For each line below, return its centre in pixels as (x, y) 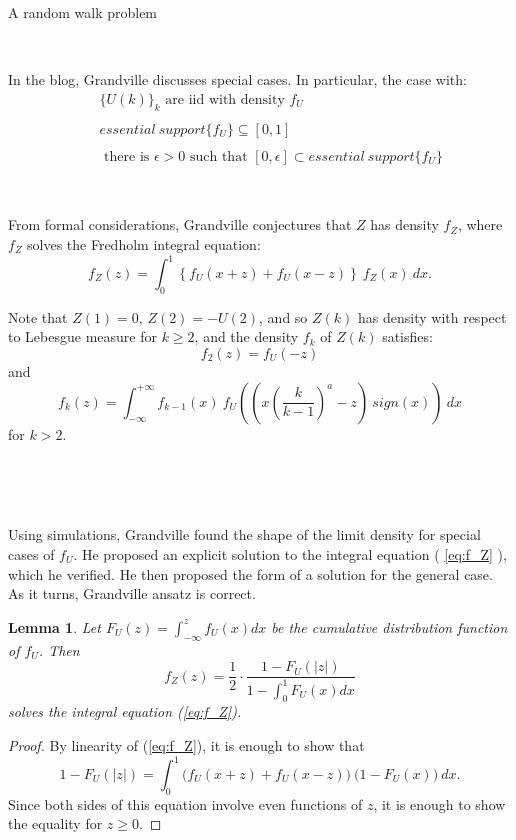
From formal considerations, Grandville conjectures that (180, 224)
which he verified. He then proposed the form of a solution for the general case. (250, 573)
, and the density (246, 336)
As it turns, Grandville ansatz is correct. (132, 593)
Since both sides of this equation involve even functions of (185, 803)
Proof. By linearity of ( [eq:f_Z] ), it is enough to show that (186, 744)
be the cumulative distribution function (389, 626)
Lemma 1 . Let (54, 626)
